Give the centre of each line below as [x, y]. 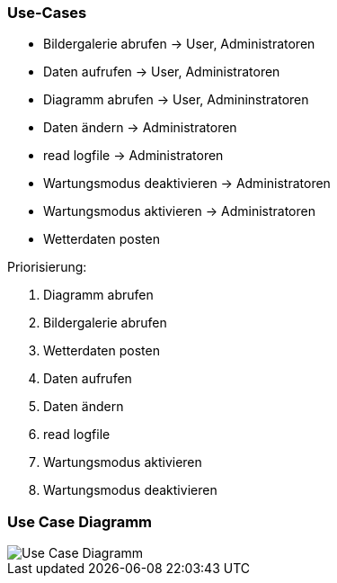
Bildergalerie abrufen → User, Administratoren [179, 44]
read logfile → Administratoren [133, 156]
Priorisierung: [47, 267]
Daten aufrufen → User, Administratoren [162, 72]
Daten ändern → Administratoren [140, 128]
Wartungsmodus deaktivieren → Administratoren [187, 184]
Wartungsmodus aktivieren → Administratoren [179, 211]
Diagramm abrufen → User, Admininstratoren [176, 100]
